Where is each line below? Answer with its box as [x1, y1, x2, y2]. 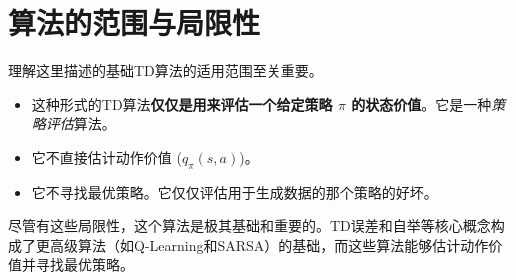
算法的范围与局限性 [8, 2, 261, 43]
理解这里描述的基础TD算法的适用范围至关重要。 [8, 60, 323, 81]
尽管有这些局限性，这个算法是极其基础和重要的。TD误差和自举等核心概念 [8, 215, 491, 236]
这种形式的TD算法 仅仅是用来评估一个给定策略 [31, 93, 333, 114]
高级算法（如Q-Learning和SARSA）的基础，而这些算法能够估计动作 [49, 234, 489, 255]
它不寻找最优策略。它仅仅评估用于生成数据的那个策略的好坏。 [31, 181, 438, 202]
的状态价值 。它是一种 [351, 93, 492, 114]
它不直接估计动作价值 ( [31, 146, 182, 167]
